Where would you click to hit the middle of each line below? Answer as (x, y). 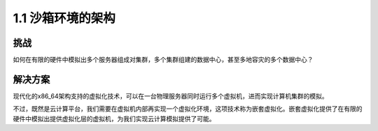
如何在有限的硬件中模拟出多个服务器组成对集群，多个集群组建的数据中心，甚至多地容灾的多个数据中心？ (163, 60)
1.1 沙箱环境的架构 (64, 18)
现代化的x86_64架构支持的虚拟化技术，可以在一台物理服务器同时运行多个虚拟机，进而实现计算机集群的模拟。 (170, 96)
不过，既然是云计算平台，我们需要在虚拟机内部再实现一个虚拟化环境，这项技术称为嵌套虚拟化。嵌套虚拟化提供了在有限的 (188, 109)
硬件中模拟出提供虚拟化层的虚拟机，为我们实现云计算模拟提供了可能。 (114, 118)
